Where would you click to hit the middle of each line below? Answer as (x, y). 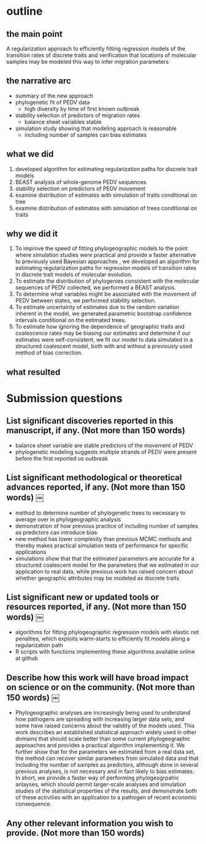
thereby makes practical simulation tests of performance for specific (102, 545)
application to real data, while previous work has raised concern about (104, 571)
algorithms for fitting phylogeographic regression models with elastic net (107, 632)
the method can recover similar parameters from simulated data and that (107, 758)
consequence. (33, 804)
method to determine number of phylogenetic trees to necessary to (100, 513)
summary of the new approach (54, 96)
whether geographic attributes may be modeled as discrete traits (97, 578)
